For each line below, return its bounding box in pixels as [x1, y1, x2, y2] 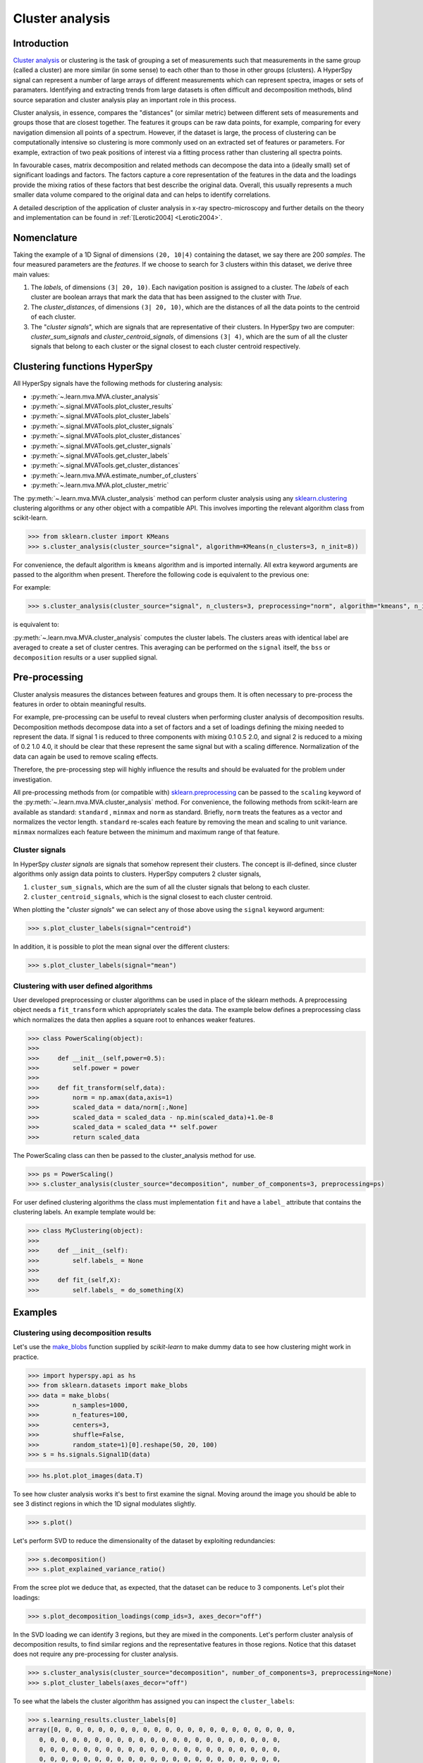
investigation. [13, 775, 52, 783]
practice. [13, 1353, 39, 1361]
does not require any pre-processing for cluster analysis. [13, 1650, 179, 1659]
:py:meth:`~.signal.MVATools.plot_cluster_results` [30, 402, 174, 410]
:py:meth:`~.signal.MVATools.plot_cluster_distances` [30, 432, 183, 440]
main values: [13, 270, 50, 279]
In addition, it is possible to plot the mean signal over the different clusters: [13, 942, 230, 951]
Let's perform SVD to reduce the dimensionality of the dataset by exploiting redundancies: [13, 1536, 276, 1544]
